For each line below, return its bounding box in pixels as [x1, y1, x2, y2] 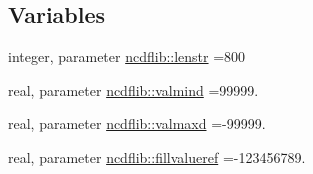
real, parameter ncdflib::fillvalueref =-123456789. [8, 146, 306, 167]
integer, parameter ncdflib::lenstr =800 [8, 46, 246, 67]
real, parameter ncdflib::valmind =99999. [8, 79, 259, 100]
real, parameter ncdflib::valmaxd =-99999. [8, 113, 266, 134]
